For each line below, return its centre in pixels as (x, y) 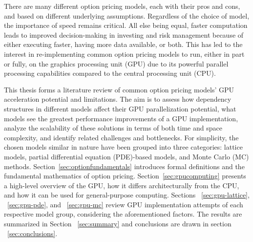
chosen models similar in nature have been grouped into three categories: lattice (123, 147)
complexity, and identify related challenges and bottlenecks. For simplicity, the (121, 137)
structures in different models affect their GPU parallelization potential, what (120, 108)
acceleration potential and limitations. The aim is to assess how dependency (118, 99)
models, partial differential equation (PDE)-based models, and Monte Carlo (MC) (126, 156)
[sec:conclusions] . (32, 233)
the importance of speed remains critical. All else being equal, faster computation (126, 25)
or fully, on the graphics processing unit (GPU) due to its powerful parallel (116, 63)
